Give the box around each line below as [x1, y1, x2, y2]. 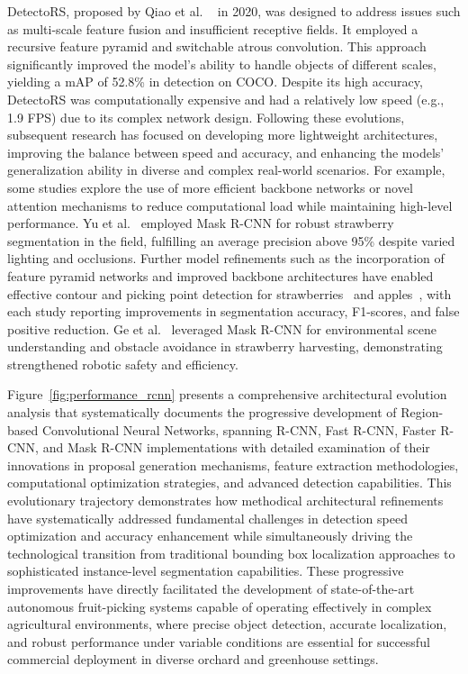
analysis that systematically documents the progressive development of [7, 403, 397, 422]
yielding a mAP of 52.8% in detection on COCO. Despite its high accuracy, [7, 72, 423, 91]
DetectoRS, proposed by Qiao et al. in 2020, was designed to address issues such [7, 2, 461, 20]
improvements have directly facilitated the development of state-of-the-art [7, 579, 415, 597]
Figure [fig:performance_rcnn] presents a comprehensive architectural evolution [7, 385, 447, 404]
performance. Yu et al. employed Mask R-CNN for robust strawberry [7, 214, 394, 232]
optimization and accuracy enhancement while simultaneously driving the [7, 526, 413, 545]
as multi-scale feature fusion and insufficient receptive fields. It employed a [7, 19, 418, 38]
